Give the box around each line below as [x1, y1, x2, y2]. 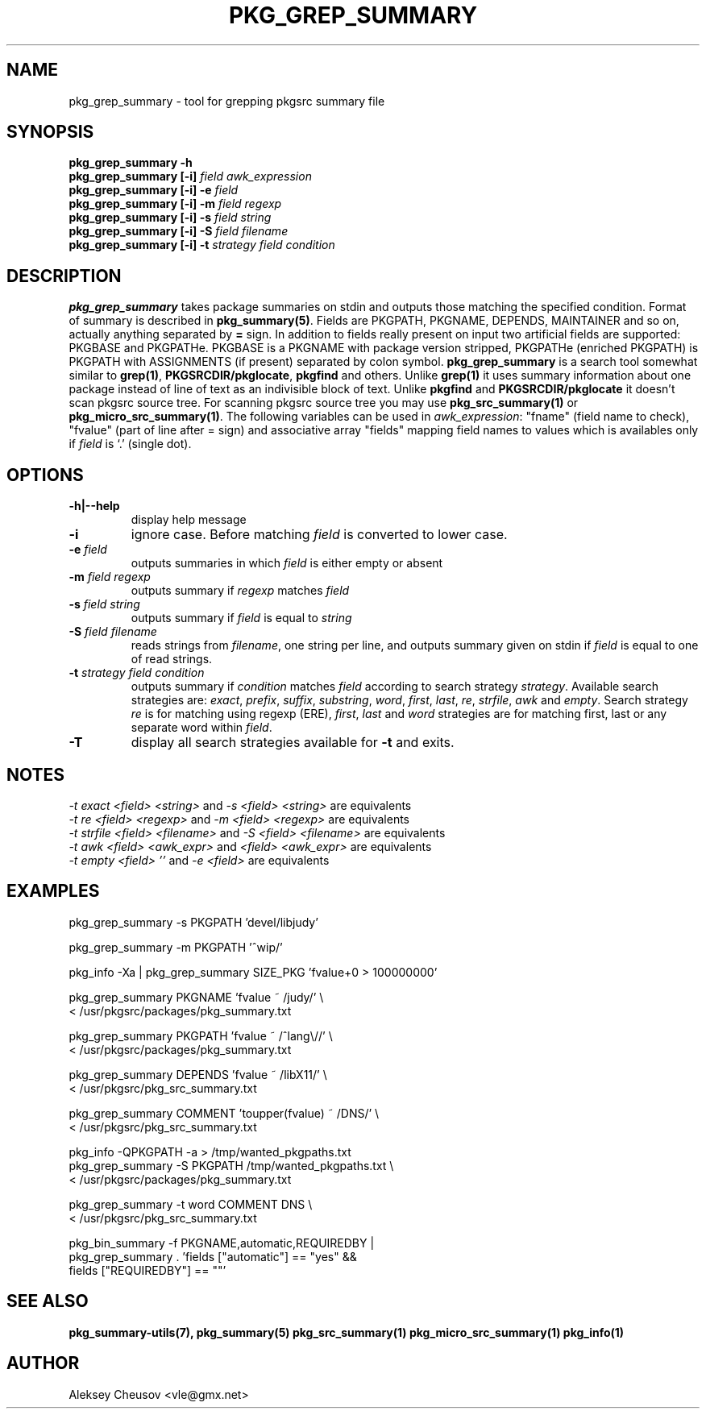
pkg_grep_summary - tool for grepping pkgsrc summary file [69, 93, 385, 108]
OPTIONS [6, 464, 84, 485]
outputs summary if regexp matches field [131, 583, 350, 598]
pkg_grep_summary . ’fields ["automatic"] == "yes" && [69, 1249, 357, 1264]
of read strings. [131, 652, 213, 666]
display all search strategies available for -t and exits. [131, 734, 455, 751]
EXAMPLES [6, 881, 100, 902]
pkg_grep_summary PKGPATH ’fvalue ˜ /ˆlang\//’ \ [69, 1028, 333, 1043]
